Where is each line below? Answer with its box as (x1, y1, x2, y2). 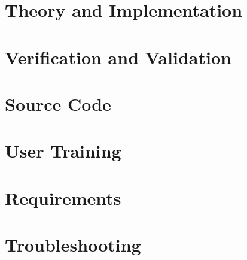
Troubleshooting (5, 232, 141, 257)
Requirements (5, 185, 121, 210)
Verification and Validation (5, 44, 231, 69)
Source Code (5, 91, 111, 116)
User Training (5, 138, 121, 163)
